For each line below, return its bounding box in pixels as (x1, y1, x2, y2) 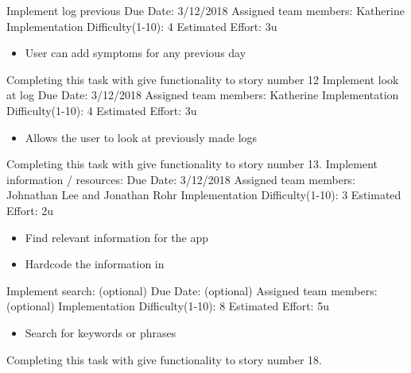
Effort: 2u (6, 202, 53, 218)
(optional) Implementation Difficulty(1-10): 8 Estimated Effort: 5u (6, 298, 329, 314)
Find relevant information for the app (25, 229, 208, 245)
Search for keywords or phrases (25, 324, 176, 340)
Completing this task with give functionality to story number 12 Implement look (6, 71, 399, 87)
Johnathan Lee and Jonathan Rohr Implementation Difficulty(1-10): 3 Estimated (6, 186, 401, 203)
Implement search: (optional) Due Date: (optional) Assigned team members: (6, 282, 378, 298)
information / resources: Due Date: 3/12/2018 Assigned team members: (6, 171, 355, 187)
